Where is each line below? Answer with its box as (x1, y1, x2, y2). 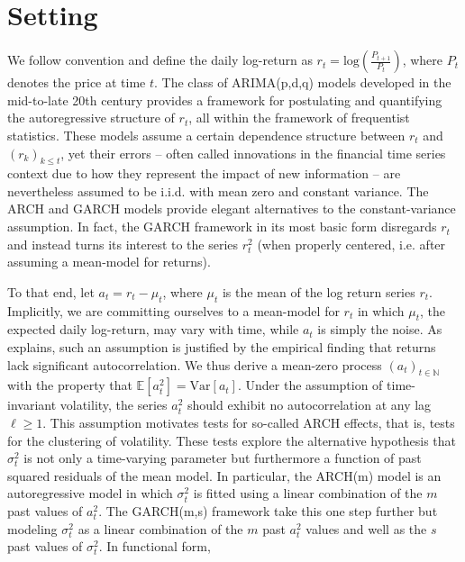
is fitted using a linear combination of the (193, 484, 423, 503)
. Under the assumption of (237, 376, 383, 394)
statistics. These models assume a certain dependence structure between (7, 125, 406, 144)
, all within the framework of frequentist (188, 108, 410, 127)
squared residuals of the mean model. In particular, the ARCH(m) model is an (7, 466, 442, 485)
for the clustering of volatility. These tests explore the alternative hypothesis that (7, 431, 457, 449)
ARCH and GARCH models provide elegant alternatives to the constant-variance (7, 199, 456, 218)
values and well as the (305, 519, 427, 538)
